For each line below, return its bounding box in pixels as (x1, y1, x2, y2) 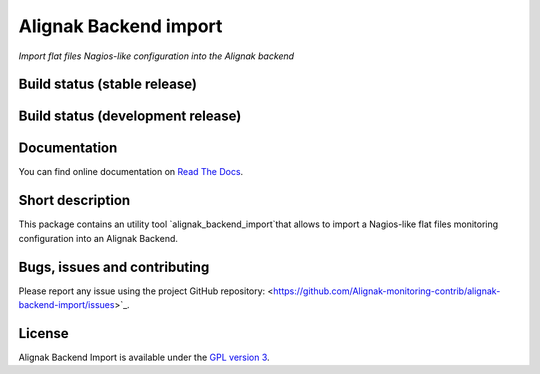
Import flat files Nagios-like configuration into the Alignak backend (18, 50, 295, 62)
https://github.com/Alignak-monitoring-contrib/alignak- (273, 285, 501, 297)
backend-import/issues (18, 299, 115, 311)
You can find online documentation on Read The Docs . (18, 166, 244, 178)
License (18, 325, 69, 342)
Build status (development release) (18, 108, 242, 125)
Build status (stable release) (18, 76, 197, 93)
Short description (18, 192, 131, 209)
